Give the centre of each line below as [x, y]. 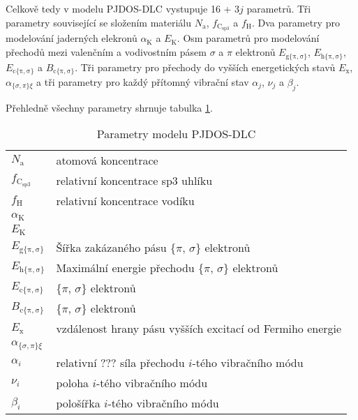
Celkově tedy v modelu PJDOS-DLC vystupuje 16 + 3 [123, 8]
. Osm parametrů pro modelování [248, 38]
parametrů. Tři [279, 8]
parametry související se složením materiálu [99, 22]
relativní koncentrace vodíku [125, 201]
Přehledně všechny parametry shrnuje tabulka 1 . [109, 107]
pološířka [78, 403]
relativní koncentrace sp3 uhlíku [134, 181]
